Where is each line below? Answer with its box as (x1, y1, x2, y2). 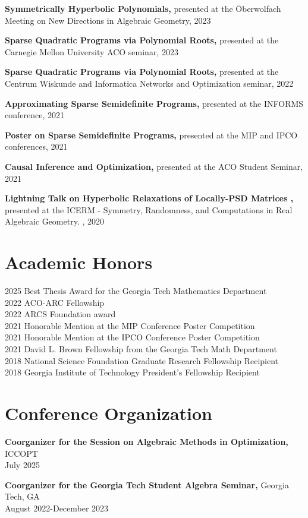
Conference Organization (5, 400, 212, 425)
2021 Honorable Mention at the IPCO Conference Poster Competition (5, 331, 260, 343)
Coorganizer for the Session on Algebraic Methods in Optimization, (5, 435, 288, 447)
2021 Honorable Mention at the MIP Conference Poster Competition (5, 319, 255, 331)
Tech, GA (5, 490, 40, 503)
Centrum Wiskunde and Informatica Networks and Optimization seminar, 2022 (5, 77, 294, 89)
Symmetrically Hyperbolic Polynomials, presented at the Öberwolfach (5, 2, 281, 14)
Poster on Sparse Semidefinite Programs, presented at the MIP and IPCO (5, 128, 298, 141)
